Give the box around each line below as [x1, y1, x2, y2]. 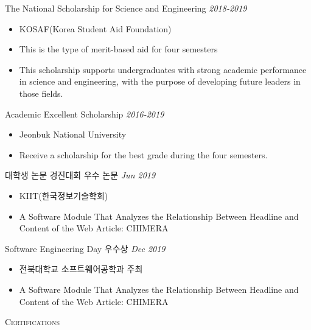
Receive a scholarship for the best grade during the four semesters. [19, 148, 268, 161]
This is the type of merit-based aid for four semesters [19, 43, 218, 55]
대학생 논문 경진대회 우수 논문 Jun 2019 [5, 169, 156, 181]
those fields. [19, 86, 63, 99]
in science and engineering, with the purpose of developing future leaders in [19, 75, 301, 88]
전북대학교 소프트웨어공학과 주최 [19, 262, 143, 275]
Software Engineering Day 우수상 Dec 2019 [5, 242, 166, 255]
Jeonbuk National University [19, 128, 127, 141]
